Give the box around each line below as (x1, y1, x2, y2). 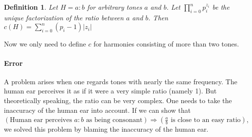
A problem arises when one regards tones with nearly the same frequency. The (4, 76, 237, 86)
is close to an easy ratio (170, 117, 241, 124)
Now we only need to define (4, 39, 86, 49)
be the (212, 2, 230, 12)
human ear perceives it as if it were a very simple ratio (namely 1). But (4, 86, 217, 96)
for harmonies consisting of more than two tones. (93, 39, 239, 49)
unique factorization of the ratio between (4, 12, 124, 22)
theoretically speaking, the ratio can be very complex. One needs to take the (4, 95, 232, 105)
